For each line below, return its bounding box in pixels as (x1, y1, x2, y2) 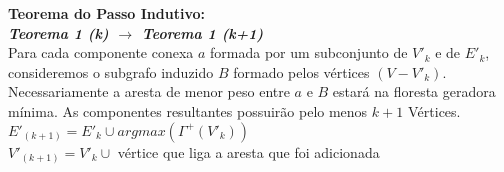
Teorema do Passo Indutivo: (8, 3, 205, 23)
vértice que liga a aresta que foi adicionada (117, 141, 380, 162)
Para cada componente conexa (8, 42, 194, 63)
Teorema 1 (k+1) (141, 22, 264, 43)
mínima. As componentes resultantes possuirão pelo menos (8, 100, 368, 121)
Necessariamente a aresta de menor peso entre (8, 81, 290, 102)
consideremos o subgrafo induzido (8, 61, 214, 82)
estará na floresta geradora (332, 81, 496, 102)
